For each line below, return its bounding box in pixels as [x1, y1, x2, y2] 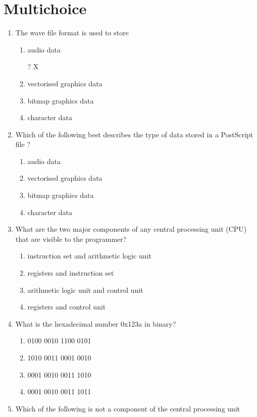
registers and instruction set [27, 268, 114, 278]
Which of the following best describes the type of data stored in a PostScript [15, 129, 253, 139]
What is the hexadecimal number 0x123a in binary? [15, 318, 176, 329]
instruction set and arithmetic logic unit [27, 250, 151, 261]
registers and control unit [27, 301, 106, 312]
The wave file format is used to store [15, 27, 129, 38]
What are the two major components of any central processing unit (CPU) [15, 224, 247, 234]
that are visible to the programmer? [15, 233, 127, 244]
